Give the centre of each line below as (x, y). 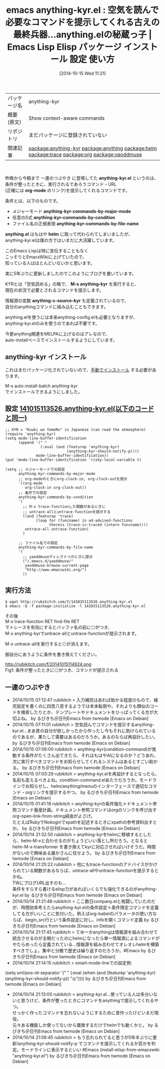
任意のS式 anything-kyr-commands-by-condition (64, 217)
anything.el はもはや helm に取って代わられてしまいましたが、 (69, 234)
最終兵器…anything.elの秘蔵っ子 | (82, 35)
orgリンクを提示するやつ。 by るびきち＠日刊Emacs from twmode (92, 792)
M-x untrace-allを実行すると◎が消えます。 (49, 644)
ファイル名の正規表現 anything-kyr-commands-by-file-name (75, 223)
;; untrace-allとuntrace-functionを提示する (67, 512)
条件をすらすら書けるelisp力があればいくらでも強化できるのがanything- (85, 889)
